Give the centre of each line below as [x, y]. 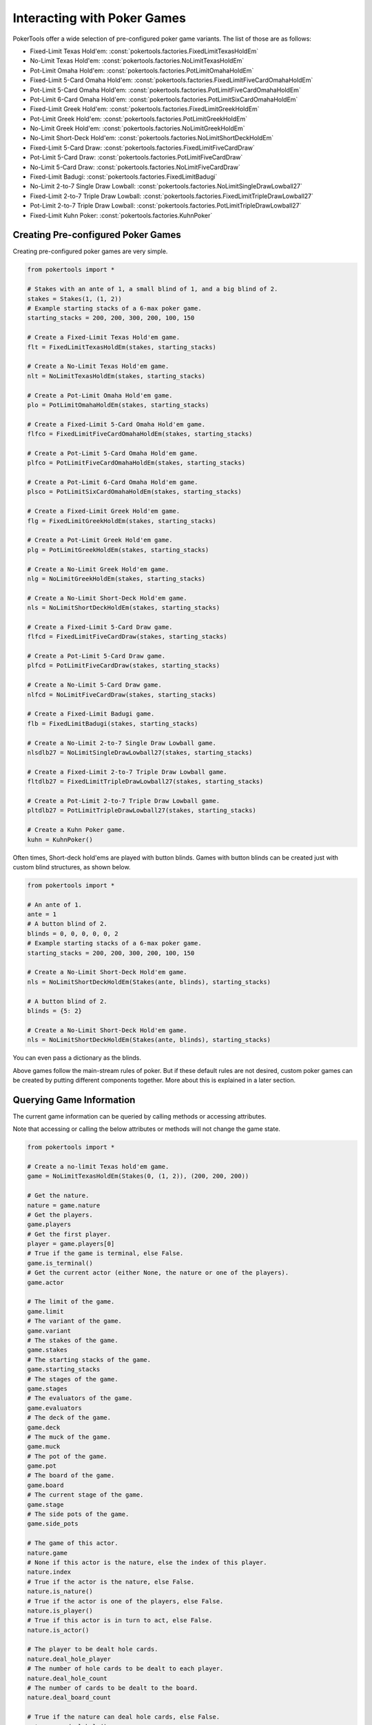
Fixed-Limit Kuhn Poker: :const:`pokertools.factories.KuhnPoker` [121, 215]
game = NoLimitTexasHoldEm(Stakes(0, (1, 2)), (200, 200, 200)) [138, 1176]
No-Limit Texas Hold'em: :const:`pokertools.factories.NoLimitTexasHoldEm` [137, 61]
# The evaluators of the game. [80, 1398]
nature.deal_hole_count [68, 1678]
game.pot [42, 1466]
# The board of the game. [71, 1476]
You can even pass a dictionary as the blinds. [77, 1058]
